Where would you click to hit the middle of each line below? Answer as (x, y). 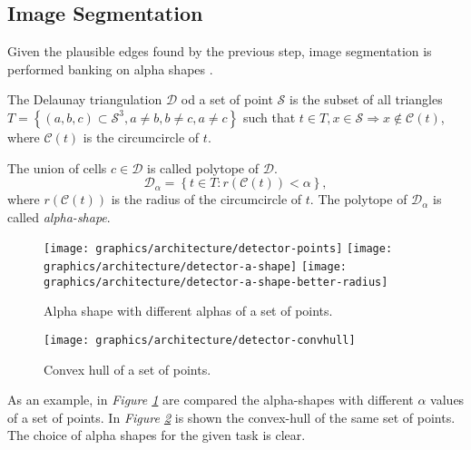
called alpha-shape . (59, 216)
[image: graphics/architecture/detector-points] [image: (218, 249)
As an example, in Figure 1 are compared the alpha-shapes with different (211, 400)
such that (269, 117)
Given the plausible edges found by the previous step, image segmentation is (220, 51)
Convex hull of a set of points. (128, 369)
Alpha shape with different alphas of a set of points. (188, 311)
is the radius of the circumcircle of (206, 199)
